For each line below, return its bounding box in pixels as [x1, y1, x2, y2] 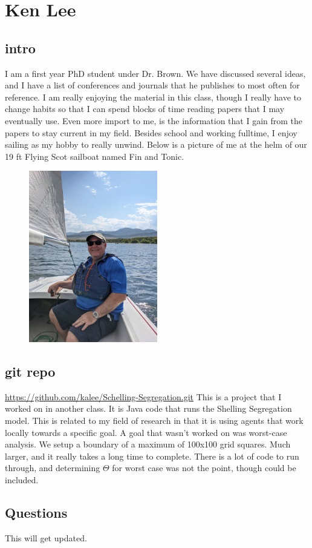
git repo [5, 361, 56, 380]
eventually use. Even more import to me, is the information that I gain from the [5, 114, 303, 127]
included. [5, 473, 39, 486]
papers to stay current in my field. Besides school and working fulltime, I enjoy [5, 126, 297, 139]
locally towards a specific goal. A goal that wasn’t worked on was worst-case [5, 426, 287, 438]
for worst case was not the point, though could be [112, 461, 296, 474]
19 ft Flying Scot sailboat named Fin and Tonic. [5, 150, 184, 162]
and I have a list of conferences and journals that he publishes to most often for [5, 79, 300, 91]
